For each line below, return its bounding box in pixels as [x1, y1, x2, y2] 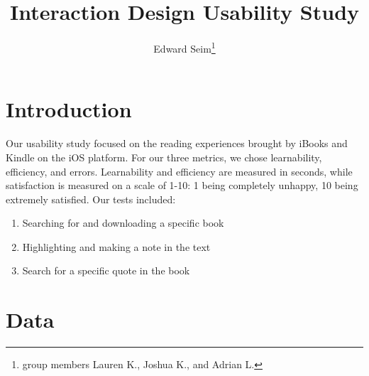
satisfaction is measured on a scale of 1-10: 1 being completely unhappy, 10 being [6, 178, 358, 193]
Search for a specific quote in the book [22, 263, 190, 278]
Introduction [6, 95, 132, 124]
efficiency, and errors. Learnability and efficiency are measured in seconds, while [6, 163, 353, 178]
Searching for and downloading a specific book [22, 215, 224, 230]
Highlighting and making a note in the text [22, 239, 211, 254]
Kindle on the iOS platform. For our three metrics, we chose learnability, [6, 149, 322, 164]
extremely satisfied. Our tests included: [6, 191, 176, 206]
